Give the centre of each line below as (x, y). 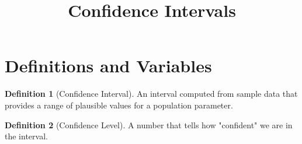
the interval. (26, 136)
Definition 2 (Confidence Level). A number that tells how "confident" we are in (149, 124)
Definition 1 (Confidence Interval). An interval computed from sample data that (151, 94)
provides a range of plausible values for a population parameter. (119, 105)
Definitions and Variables (108, 66)
